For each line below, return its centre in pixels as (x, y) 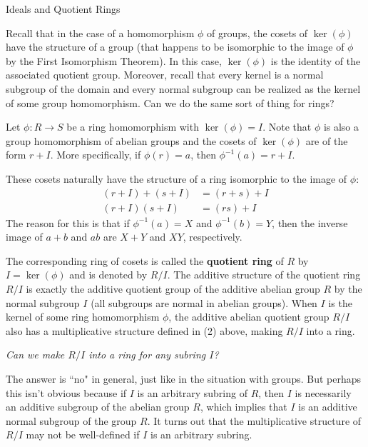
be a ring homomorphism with (133, 127)
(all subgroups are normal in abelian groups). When (204, 302)
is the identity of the (316, 60)
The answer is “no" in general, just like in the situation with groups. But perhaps (184, 378)
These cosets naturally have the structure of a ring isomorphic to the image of (177, 178)
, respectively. (213, 237)
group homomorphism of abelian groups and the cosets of (131, 140)
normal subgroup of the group (71, 420)
